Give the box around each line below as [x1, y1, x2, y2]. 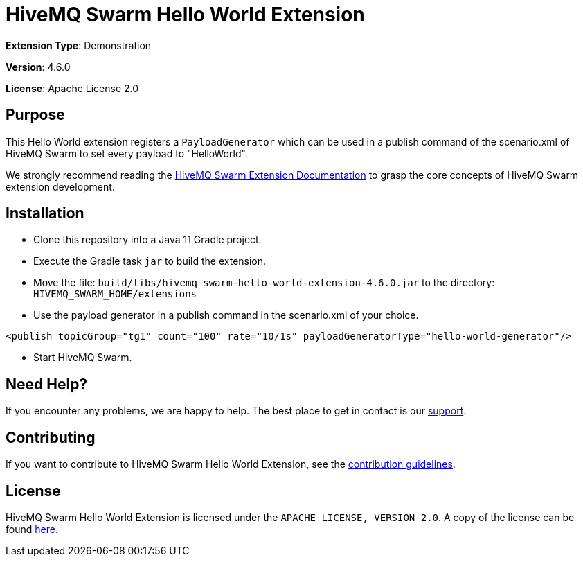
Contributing [6, 428, 96, 446]
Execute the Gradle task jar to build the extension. [33, 255, 267, 267]
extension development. [6, 180, 115, 193]
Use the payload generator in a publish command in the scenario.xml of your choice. [33, 309, 419, 322]
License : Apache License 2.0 [6, 82, 139, 94]
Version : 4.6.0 [6, 60, 71, 73]
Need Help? [6, 375, 88, 393]
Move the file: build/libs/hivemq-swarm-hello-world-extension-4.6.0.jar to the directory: [33, 276, 495, 289]
